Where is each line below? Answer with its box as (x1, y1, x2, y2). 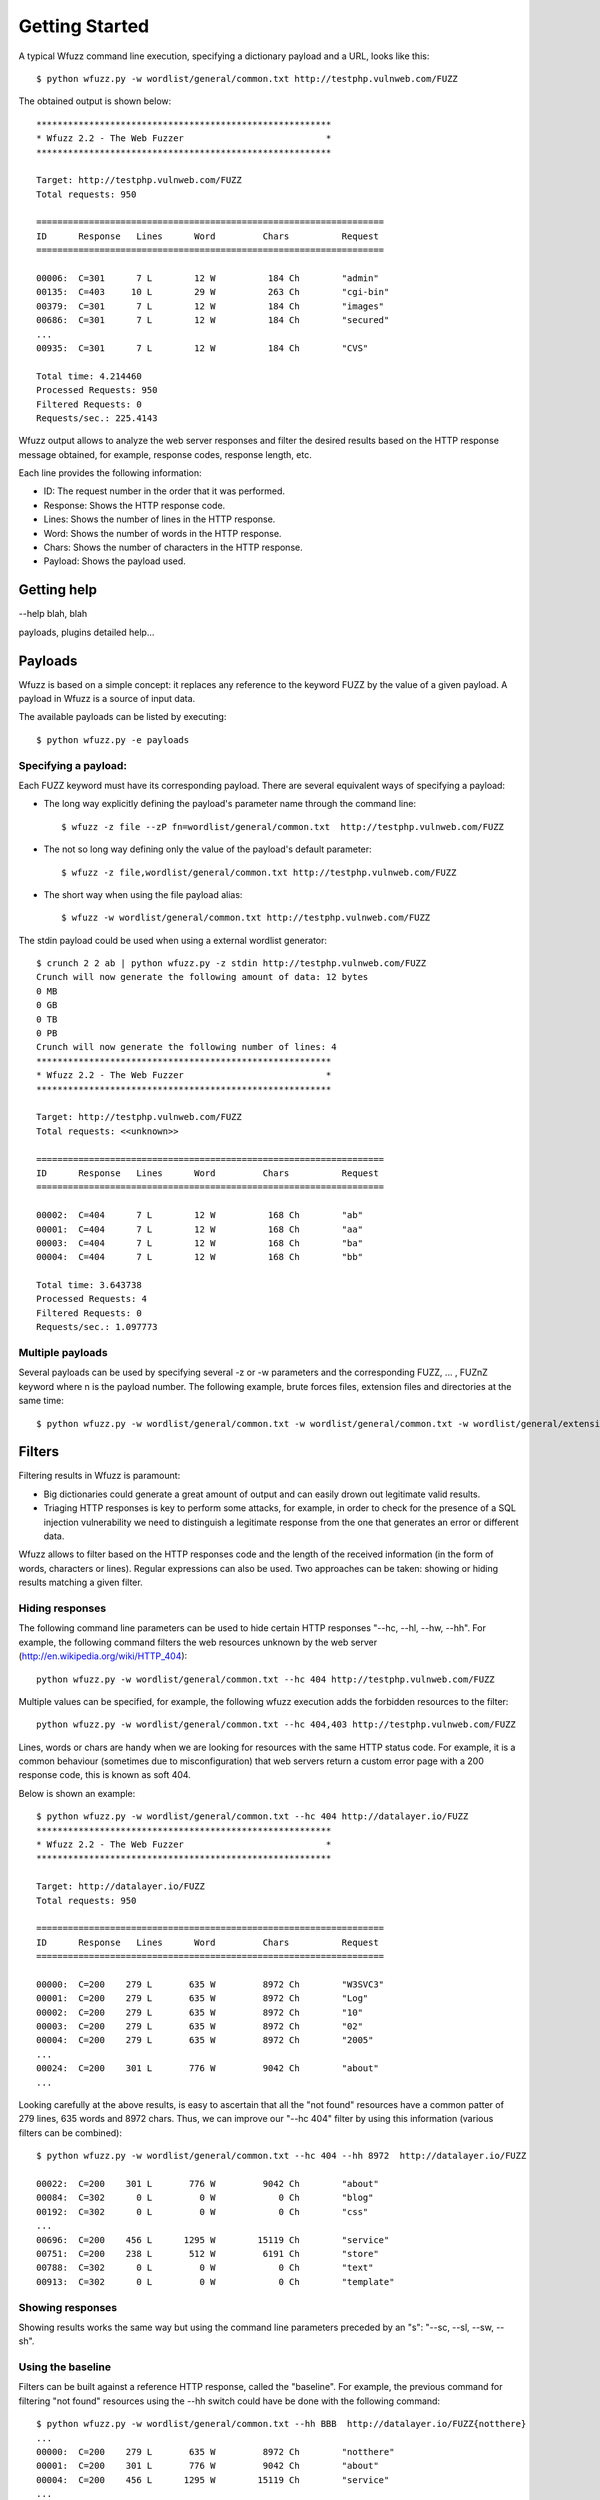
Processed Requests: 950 (36, 385, 158, 396)
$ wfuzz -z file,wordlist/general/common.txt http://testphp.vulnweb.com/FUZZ (61, 866, 457, 878)
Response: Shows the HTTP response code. (43, 499, 226, 511)
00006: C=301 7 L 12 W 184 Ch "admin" (36, 273, 379, 284)
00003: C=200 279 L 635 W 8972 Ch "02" (36, 2021, 364, 2032)
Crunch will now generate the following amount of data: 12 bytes (36, 971, 369, 983)
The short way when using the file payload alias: (43, 888, 243, 900)
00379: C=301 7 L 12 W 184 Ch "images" (36, 300, 385, 312)
